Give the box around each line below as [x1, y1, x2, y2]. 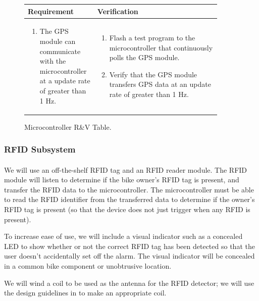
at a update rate [39, 75, 90, 86]
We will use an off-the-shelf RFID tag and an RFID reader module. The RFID [4, 164, 247, 175]
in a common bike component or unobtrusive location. [4, 260, 172, 271]
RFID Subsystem [4, 143, 76, 156]
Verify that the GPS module [109, 69, 197, 79]
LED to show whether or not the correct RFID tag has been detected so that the [4, 240, 255, 251]
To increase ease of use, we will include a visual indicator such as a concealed [4, 231, 243, 241]
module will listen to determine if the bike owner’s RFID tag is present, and [4, 174, 239, 185]
